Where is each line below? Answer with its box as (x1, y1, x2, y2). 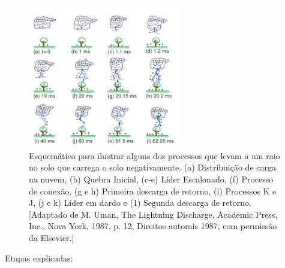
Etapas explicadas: (5, 251, 73, 264)
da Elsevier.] (29, 232, 74, 244)
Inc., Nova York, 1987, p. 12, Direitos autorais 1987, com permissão (29, 220, 277, 232)
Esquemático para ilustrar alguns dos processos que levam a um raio (29, 149, 280, 162)
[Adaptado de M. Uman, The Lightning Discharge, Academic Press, (29, 208, 278, 220)
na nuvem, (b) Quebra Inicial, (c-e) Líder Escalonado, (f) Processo (29, 173, 274, 185)
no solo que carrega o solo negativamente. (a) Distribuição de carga (29, 161, 276, 173)
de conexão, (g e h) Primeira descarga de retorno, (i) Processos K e (29, 184, 277, 197)
